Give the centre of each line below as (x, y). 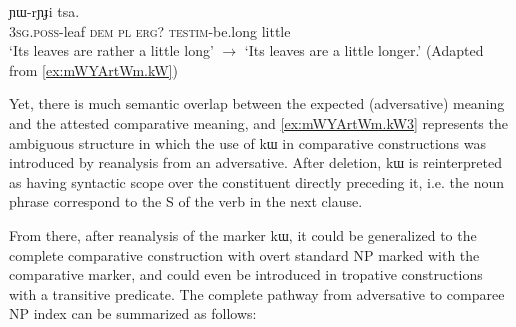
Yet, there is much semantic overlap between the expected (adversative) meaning (257, 103)
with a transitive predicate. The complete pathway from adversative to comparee (257, 293)
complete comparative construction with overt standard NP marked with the (244, 254)
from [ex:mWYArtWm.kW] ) (93, 69)
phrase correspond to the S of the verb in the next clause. (186, 201)
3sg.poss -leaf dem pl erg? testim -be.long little (150, 30)
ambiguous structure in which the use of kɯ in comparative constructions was (248, 142)
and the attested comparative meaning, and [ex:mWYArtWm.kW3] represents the (258, 122)
